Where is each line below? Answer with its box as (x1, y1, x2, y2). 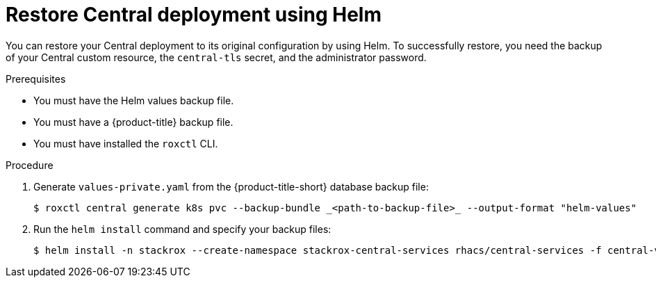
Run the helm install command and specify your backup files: (33, 223, 331, 235)
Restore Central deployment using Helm (6, 3, 382, 26)
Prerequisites (6, 72, 66, 85)
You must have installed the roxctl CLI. (33, 137, 218, 149)
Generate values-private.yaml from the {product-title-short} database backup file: (33, 180, 429, 193)
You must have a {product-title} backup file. (33, 115, 233, 128)
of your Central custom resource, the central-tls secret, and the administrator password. (6, 51, 427, 63)
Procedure (6, 159, 54, 171)
